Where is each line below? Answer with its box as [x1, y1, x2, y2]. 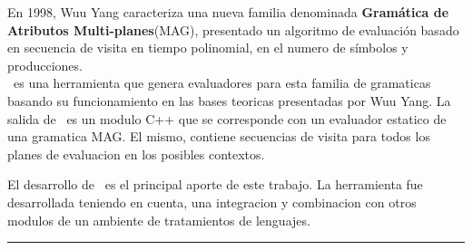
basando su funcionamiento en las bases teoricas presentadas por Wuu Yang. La [7, 91, 451, 110]
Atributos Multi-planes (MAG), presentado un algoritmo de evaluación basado [7, 20, 459, 39]
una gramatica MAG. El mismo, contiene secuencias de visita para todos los [7, 127, 430, 146]
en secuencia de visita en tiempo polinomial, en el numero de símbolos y [7, 38, 408, 57]
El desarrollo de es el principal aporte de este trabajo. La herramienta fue [7, 175, 423, 194]
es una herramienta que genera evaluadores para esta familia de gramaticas [13, 73, 431, 92]
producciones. [7, 55, 83, 74]
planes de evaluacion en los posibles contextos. [7, 144, 265, 163]
